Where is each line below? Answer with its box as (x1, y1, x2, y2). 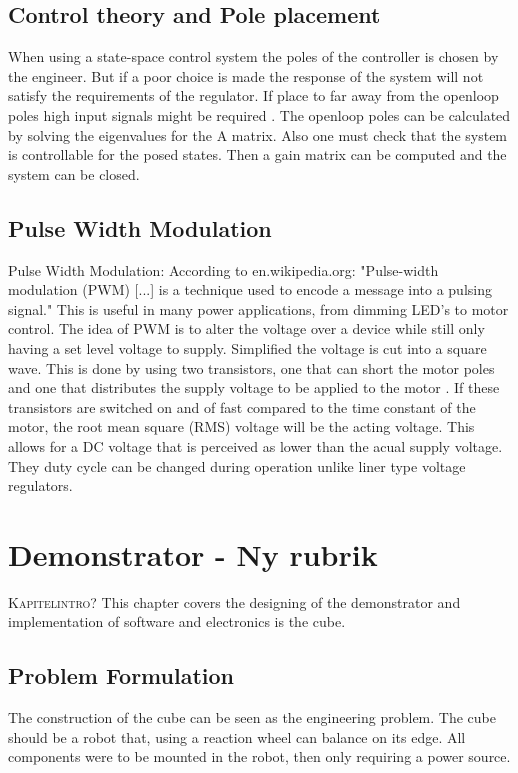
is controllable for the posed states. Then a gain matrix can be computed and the (8, 144, 507, 165)
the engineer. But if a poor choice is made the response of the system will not (8, 65, 484, 86)
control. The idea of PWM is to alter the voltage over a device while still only (8, 318, 485, 339)
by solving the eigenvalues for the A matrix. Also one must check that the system (8, 124, 508, 145)
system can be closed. (8, 163, 140, 184)
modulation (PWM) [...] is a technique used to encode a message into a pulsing (8, 279, 492, 300)
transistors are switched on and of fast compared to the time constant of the (8, 396, 476, 417)
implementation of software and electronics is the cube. (8, 611, 346, 632)
